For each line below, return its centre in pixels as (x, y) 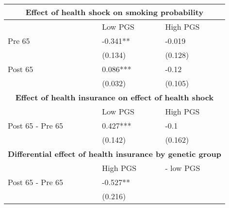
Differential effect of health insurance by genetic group (114, 154)
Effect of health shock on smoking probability (114, 12)
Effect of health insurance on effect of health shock (114, 97)
